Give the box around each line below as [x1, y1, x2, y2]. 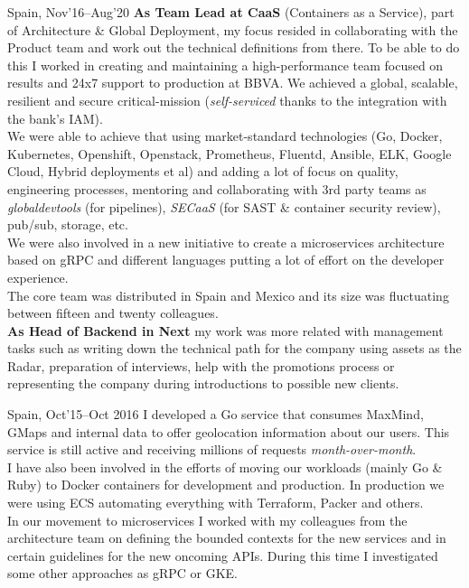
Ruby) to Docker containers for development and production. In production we [7, 475, 445, 494]
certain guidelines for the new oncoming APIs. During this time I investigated [7, 546, 438, 565]
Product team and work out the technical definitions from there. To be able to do [7, 38, 460, 57]
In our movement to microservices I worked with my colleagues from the [7, 510, 408, 529]
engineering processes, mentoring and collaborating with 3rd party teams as [7, 179, 427, 198]
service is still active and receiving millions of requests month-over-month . [7, 440, 417, 459]
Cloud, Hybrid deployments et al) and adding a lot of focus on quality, [7, 162, 399, 181]
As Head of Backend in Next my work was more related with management [7, 321, 444, 340]
